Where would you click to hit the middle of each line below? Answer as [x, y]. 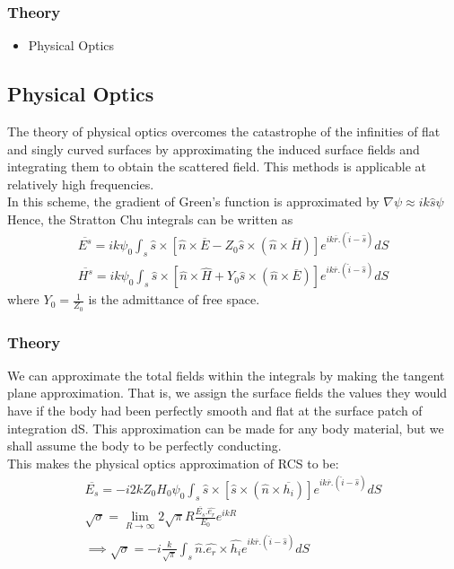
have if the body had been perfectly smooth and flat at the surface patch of [215, 411]
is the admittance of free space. [174, 299]
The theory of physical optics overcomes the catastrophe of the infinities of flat [224, 131]
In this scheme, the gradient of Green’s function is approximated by [193, 201]
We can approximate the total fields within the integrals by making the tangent [226, 375]
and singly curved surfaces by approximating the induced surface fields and [214, 149]
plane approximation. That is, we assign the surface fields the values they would [227, 393]
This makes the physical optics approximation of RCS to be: [173, 463]
